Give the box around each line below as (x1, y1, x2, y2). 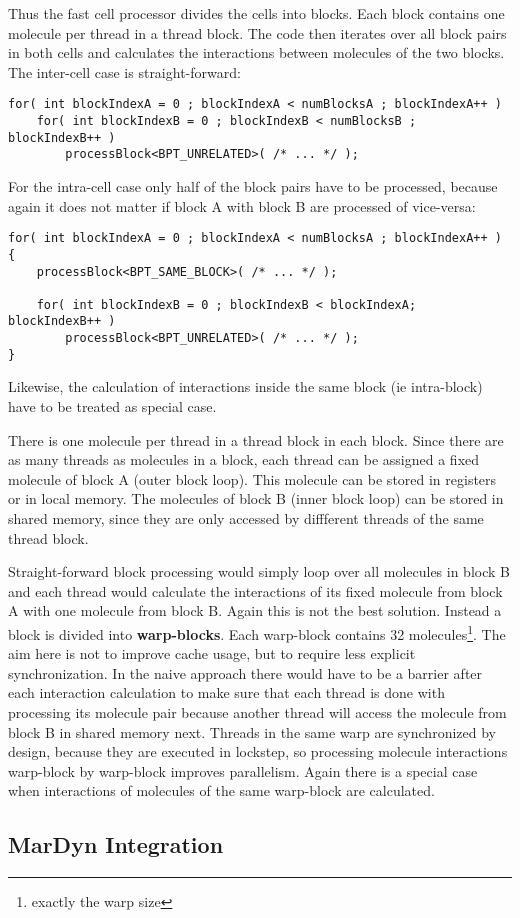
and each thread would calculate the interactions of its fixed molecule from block (8, 580, 503, 601)
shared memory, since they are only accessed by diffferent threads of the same (8, 508, 484, 528)
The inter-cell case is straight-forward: (8, 61, 241, 82)
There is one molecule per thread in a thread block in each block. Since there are (8, 429, 504, 450)
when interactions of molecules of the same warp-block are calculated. (8, 780, 435, 801)
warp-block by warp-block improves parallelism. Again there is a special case (8, 760, 478, 781)
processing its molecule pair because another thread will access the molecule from (8, 702, 507, 722)
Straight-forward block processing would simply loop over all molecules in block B (8, 561, 510, 582)
